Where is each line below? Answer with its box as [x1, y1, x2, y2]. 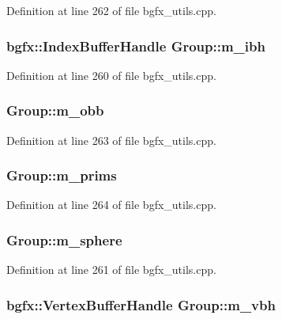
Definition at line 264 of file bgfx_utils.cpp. [6, 196, 216, 213]
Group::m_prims [6, 165, 117, 185]
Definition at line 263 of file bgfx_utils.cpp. [6, 131, 216, 148]
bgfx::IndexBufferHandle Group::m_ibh [6, 36, 265, 55]
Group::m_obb [6, 101, 104, 120]
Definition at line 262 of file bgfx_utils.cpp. [6, 2, 216, 18]
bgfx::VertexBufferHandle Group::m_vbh [6, 294, 276, 314]
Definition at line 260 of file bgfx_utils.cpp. [6, 66, 216, 83]
